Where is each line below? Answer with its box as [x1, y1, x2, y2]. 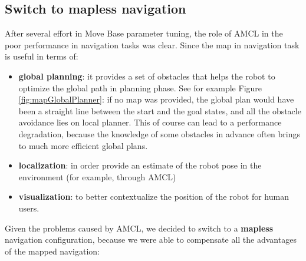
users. [18, 201, 40, 214]
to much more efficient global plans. [18, 139, 148, 151]
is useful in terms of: [5, 50, 78, 62]
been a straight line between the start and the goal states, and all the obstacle [18, 104, 301, 117]
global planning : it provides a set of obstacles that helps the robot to [18, 70, 275, 82]
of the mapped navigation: [5, 245, 100, 257]
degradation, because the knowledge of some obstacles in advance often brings [18, 127, 301, 140]
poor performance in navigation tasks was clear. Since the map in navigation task [5, 38, 300, 51]
